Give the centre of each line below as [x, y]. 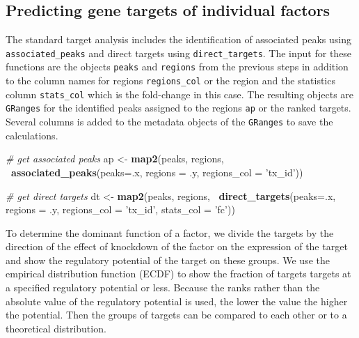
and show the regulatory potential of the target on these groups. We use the [168, 260]
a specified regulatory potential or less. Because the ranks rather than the [163, 287]
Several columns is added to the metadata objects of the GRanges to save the [169, 122]
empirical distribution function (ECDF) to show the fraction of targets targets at [178, 274]
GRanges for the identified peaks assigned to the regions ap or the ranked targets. [178, 108]
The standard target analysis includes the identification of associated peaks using [178, 39]
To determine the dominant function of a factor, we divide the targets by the [170, 232]
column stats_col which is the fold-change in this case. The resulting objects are [180, 94]
